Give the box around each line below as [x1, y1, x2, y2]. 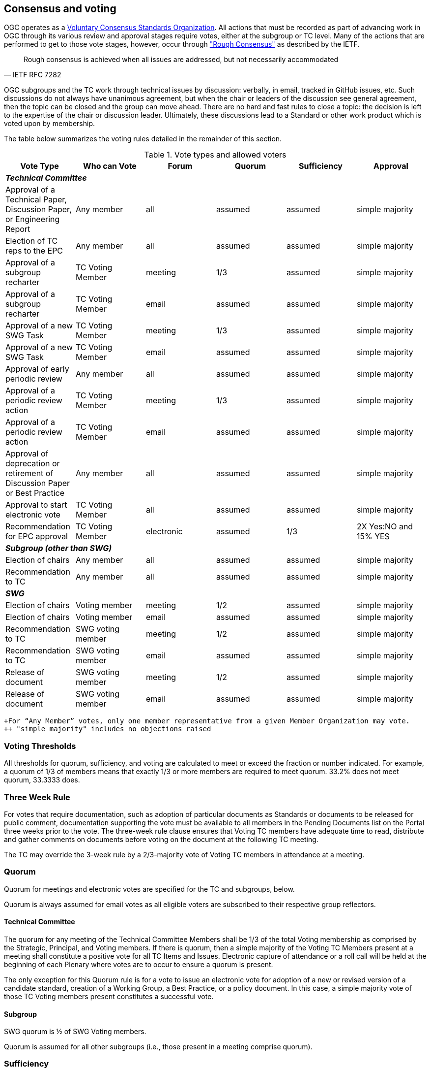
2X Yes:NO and [356, 521, 413, 532]
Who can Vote [83, 161, 137, 171]
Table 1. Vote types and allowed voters [144, 150, 287, 160]
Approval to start [5, 500, 67, 510]
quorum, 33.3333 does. [4, 776, 80, 784]
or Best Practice [5, 488, 65, 498]
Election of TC [5, 236, 58, 246]
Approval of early [5, 364, 69, 374]
